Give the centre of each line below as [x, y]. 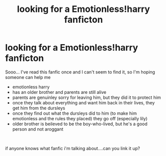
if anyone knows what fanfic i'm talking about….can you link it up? [73, 148]
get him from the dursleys [39, 108]
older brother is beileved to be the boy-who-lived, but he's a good [80, 124]
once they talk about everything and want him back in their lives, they [83, 102]
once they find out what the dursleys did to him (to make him [75, 113]
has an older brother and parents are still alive [59, 92]
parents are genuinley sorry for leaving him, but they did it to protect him [87, 97]
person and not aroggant [38, 129]
